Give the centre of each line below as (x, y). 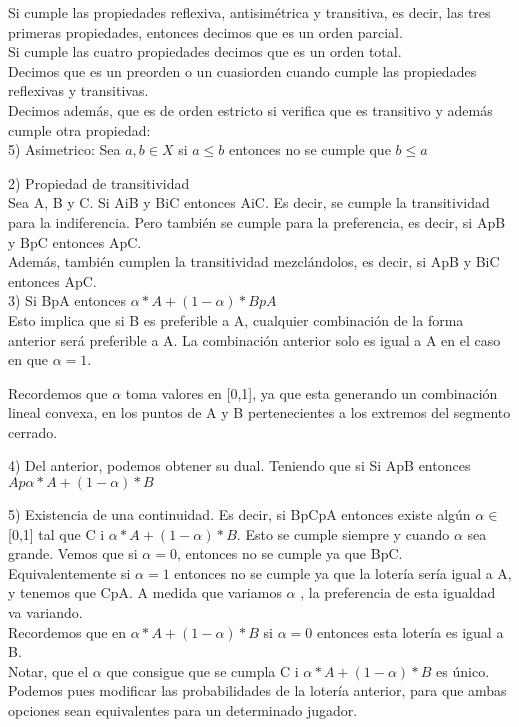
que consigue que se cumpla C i (202, 670)
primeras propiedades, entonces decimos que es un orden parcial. (205, 31)
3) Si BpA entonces (67, 300)
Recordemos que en (67, 631)
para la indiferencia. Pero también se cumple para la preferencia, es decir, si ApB (257, 221)
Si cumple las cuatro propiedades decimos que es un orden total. (205, 51)
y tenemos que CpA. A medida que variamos (145, 592)
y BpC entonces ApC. (75, 241)
